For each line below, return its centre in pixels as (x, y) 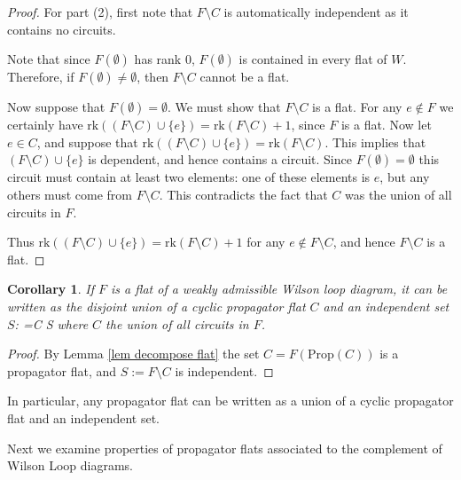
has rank (158, 59)
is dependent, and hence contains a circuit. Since (220, 159)
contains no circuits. (62, 29)
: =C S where (51, 323)
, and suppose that (87, 142)
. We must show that (224, 107)
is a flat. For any (357, 107)
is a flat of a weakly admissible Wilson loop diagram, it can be (279, 289)
